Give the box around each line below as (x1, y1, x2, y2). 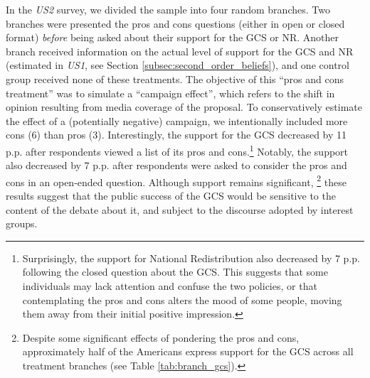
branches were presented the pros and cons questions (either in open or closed (6, 16, 345, 31)
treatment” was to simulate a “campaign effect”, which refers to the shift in (6, 85, 335, 100)
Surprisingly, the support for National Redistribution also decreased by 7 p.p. (22, 250, 360, 265)
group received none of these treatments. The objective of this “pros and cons (6, 71, 344, 86)
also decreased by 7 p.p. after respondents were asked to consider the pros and (6, 158, 347, 173)
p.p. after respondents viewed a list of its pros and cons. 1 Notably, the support (6, 141, 349, 158)
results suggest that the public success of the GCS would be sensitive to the (6, 188, 336, 203)
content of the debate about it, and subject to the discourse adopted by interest (6, 202, 354, 217)
